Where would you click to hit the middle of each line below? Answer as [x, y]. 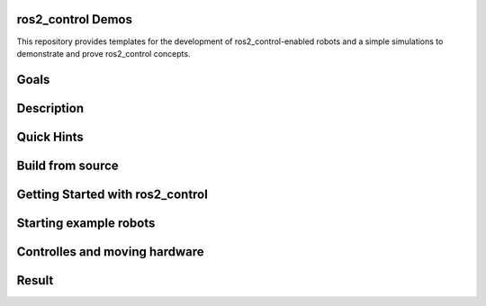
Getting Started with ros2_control [112, 194]
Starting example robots [86, 223]
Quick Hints [50, 136]
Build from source [67, 165]
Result [35, 280]
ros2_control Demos [74, 19]
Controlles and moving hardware [110, 252]
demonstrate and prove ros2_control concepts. [103, 53]
